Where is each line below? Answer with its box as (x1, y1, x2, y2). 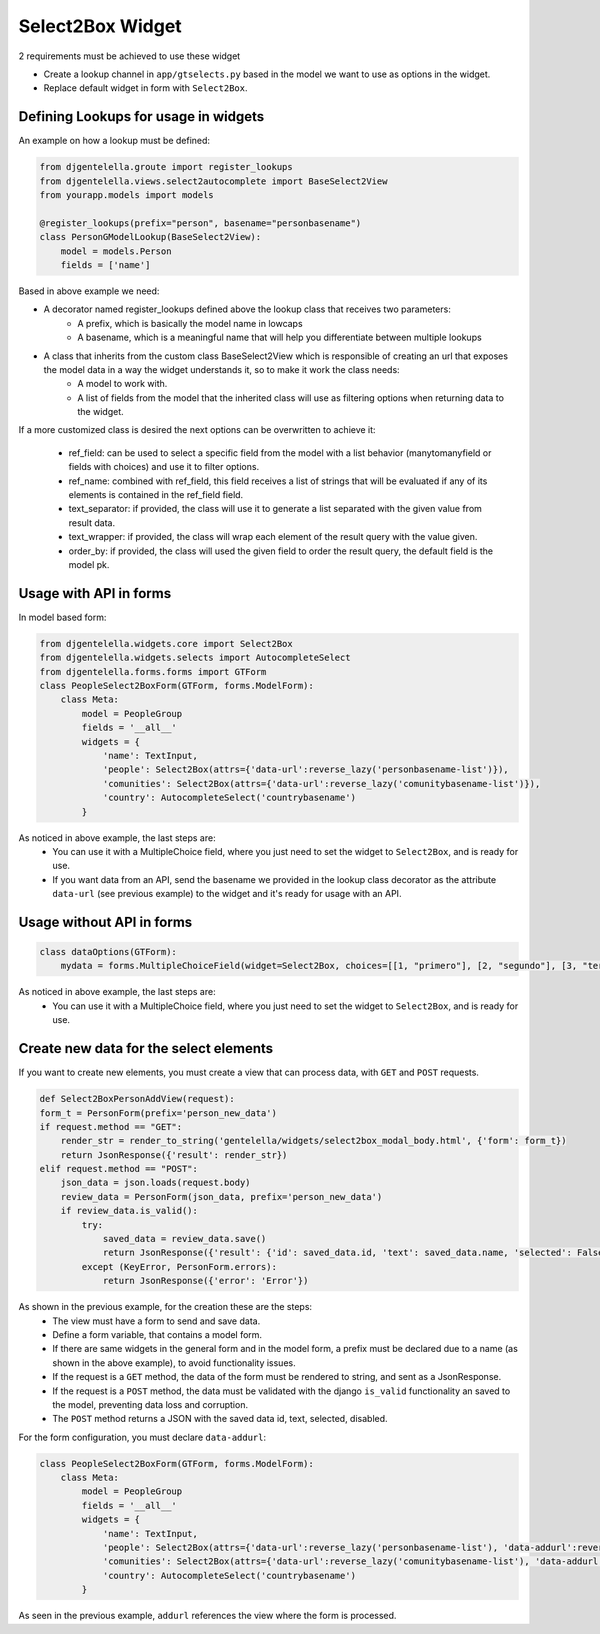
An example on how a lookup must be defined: (18, 135, 210, 147)
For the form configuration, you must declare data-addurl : (18, 1431, 267, 1443)
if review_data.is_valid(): (60, 1205, 199, 1217)
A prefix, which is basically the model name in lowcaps (77, 317, 304, 329)
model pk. (68, 558, 110, 570)
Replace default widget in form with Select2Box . (43, 82, 248, 94)
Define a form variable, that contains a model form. (52, 1328, 263, 1340)
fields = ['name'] (60, 259, 151, 270)
